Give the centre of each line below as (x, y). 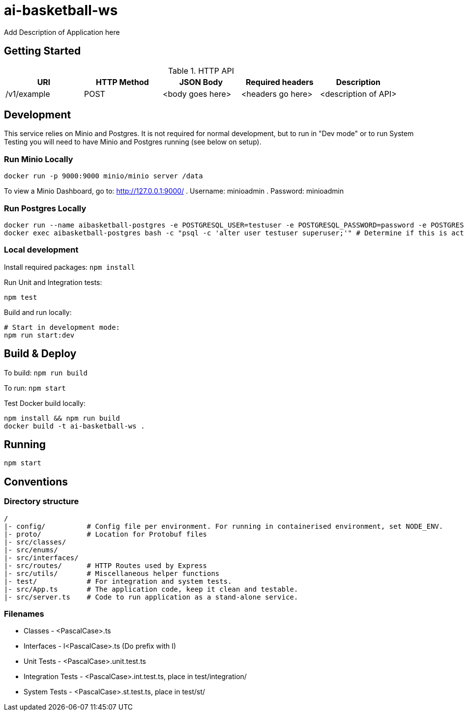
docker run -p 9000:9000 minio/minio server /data (103, 176)
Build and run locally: (38, 312)
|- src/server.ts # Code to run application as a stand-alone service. (151, 597)
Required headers (279, 82)
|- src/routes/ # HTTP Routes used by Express (106, 565)
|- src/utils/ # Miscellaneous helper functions (112, 573)
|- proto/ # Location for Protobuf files (106, 534)
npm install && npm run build (62, 418)
